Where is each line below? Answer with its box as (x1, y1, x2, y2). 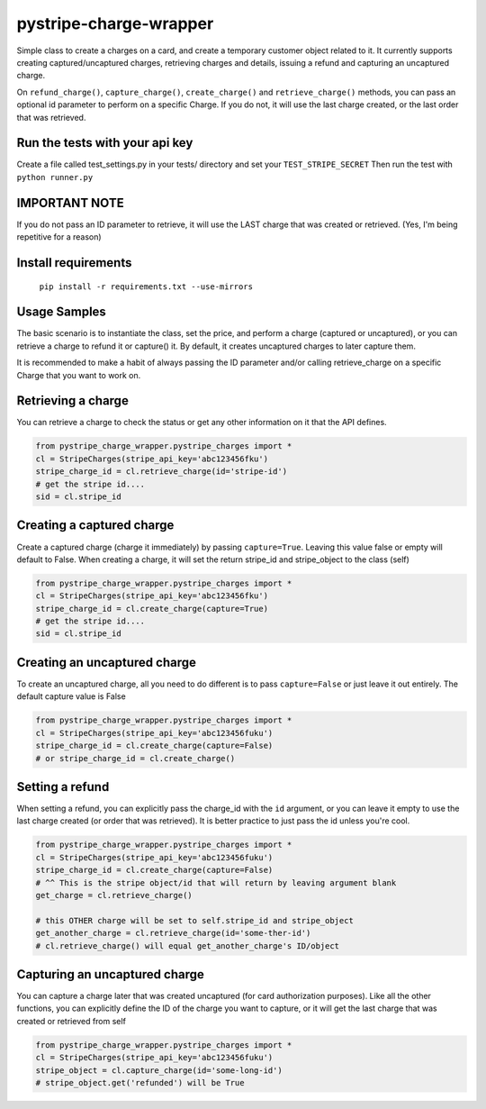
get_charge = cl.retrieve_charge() (35, 890, 193, 900)
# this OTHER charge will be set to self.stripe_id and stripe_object (35, 915, 355, 925)
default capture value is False (16, 691, 126, 702)
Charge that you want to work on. (16, 369, 141, 380)
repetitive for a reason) (16, 232, 103, 242)
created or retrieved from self (16, 1015, 126, 1026)
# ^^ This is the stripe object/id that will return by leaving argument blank (35, 877, 397, 887)
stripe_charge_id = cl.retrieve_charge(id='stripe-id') (35, 467, 288, 477)
